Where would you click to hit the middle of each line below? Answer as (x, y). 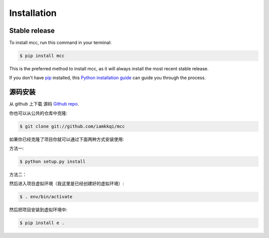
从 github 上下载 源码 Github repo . (44, 104)
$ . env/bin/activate (46, 197)
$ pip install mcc (42, 56)
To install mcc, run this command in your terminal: (61, 43)
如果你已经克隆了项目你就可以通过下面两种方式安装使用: (67, 139)
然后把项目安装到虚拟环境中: (38, 210)
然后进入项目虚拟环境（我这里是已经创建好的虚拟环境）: (67, 184)
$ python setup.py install (53, 162)
